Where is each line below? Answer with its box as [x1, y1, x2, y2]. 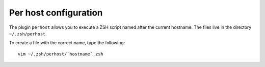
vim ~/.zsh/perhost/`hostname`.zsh [18, 51, 104, 57]
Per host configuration [9, 7, 103, 18]
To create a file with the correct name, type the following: [9, 40, 125, 46]
